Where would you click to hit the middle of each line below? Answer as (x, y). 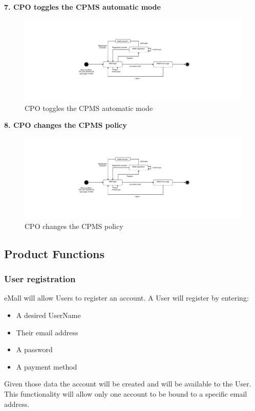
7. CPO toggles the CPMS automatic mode (82, 7)
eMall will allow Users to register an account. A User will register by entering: (126, 298)
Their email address (47, 332)
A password (34, 349)
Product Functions (55, 253)
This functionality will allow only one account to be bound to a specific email (126, 393)
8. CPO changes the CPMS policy (66, 125)
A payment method (47, 366)
